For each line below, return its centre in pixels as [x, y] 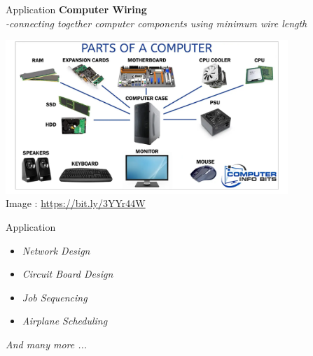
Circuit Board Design [68, 274]
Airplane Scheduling [65, 321]
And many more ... [47, 344]
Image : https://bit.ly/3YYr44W [76, 203]
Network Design [56, 250]
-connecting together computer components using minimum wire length [156, 23]
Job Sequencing [55, 297]
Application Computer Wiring [76, 9]
